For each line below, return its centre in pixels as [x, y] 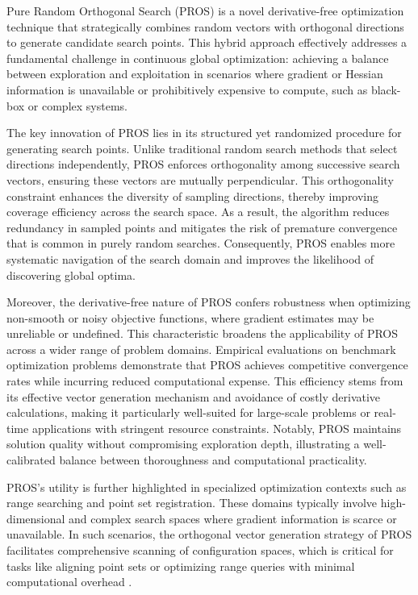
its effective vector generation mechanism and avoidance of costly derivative [194, 396]
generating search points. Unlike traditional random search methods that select [202, 148]
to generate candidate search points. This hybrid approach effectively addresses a [207, 42]
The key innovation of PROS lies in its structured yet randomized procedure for [204, 133]
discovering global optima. [71, 275]
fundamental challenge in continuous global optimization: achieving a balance [198, 58]
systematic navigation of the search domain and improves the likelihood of [190, 258]
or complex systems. [77, 105]
